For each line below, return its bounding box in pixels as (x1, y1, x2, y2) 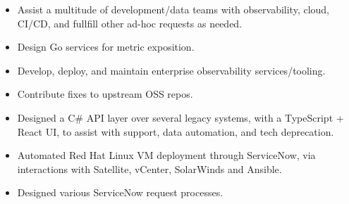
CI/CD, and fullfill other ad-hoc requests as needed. (17, 15, 243, 30)
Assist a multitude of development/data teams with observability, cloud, (17, 2, 329, 16)
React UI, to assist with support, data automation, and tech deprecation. (17, 124, 334, 139)
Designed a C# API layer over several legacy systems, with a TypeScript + (17, 110, 344, 125)
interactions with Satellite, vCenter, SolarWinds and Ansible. (17, 161, 282, 176)
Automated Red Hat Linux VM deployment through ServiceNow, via (17, 148, 316, 162)
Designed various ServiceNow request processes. (17, 185, 224, 200)
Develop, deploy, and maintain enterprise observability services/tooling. (17, 63, 326, 77)
